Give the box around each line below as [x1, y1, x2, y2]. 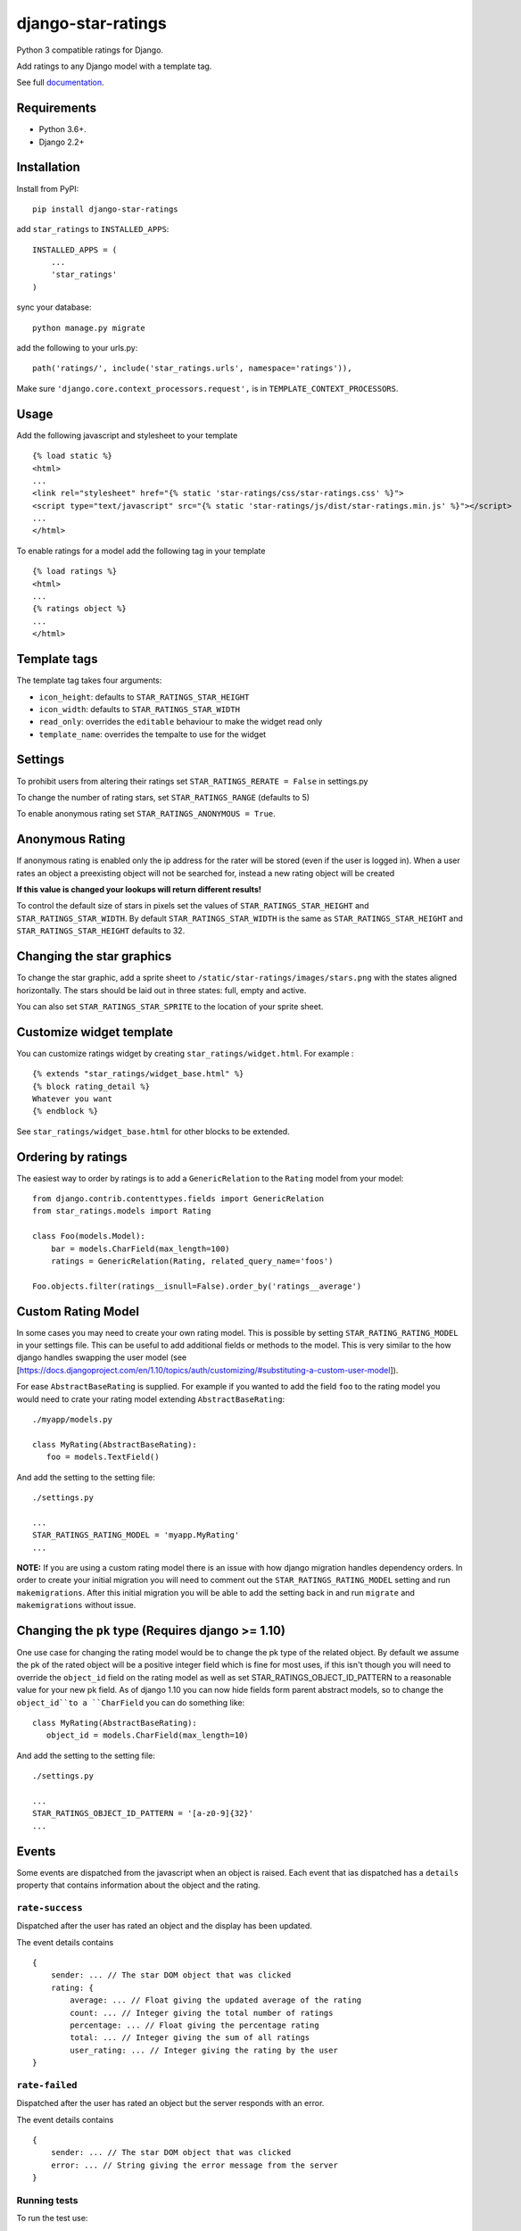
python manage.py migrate [32, 322, 146, 333]
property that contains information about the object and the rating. [16, 1879, 260, 1891]
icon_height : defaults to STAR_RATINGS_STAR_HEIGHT [38, 692, 250, 702]
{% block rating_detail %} [32, 1081, 151, 1091]
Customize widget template [16, 1024, 174, 1040]
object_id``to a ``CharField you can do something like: [16, 1696, 245, 1708]
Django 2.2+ [38, 137, 85, 147]
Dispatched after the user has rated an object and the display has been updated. [16, 1920, 312, 1931]
